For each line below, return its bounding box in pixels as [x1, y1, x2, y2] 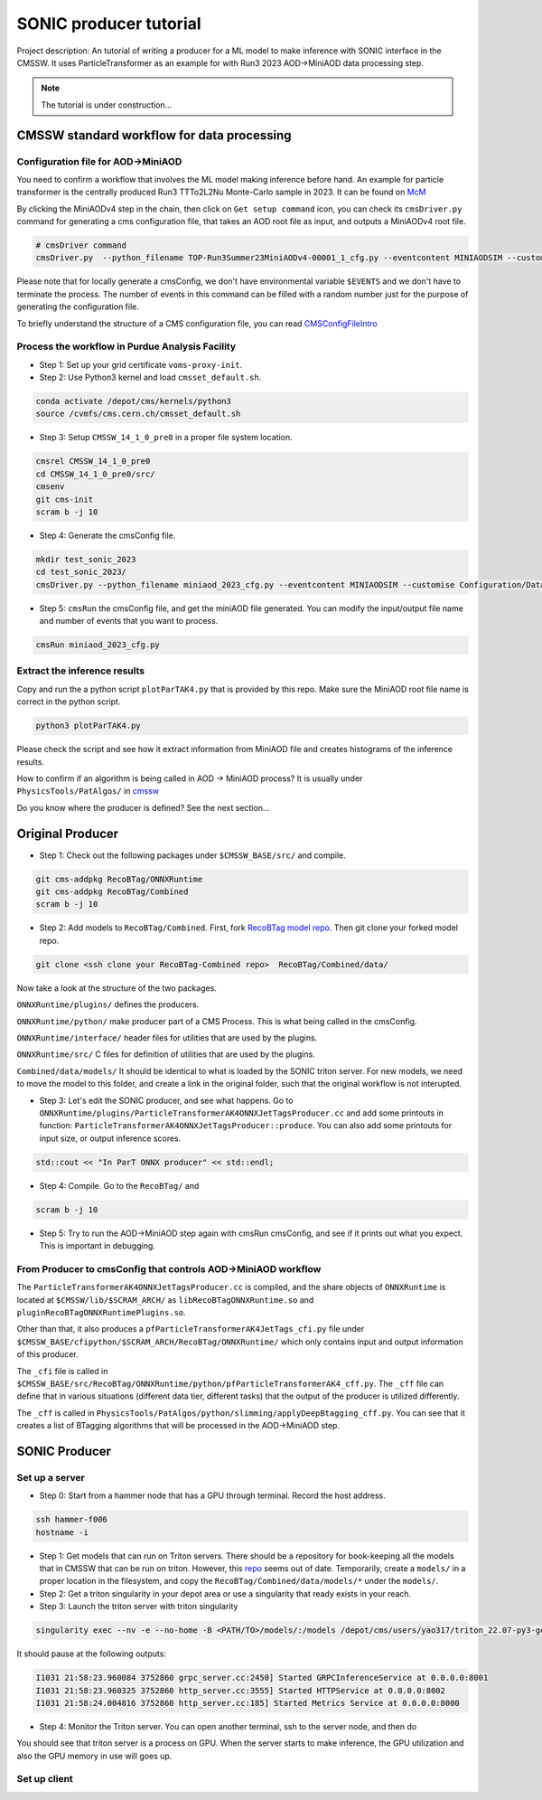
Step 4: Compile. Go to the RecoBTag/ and [39, 1180, 200, 1191]
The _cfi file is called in [16, 1365, 108, 1376]
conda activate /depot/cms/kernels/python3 [35, 396, 232, 407]
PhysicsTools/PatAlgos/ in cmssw [16, 786, 160, 796]
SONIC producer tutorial [16, 14, 202, 33]
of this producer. [16, 1349, 79, 1360]
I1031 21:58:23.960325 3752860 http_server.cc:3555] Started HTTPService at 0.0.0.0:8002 [35, 1685, 446, 1695]
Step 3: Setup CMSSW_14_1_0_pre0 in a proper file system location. [39, 432, 293, 443]
